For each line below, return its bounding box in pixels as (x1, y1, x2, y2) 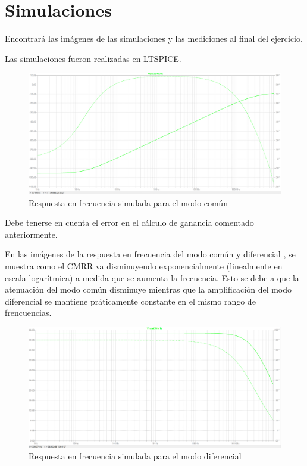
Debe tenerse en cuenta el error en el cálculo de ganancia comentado (5, 216, 254, 229)
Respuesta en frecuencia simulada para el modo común (29, 196, 228, 209)
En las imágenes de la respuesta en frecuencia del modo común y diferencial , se (5, 248, 296, 260)
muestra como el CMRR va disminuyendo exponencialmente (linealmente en (5, 260, 283, 272)
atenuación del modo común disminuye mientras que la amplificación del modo (5, 283, 292, 296)
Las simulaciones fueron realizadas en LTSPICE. (5, 52, 181, 64)
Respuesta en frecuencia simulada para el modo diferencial (29, 449, 242, 462)
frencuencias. (5, 306, 52, 319)
